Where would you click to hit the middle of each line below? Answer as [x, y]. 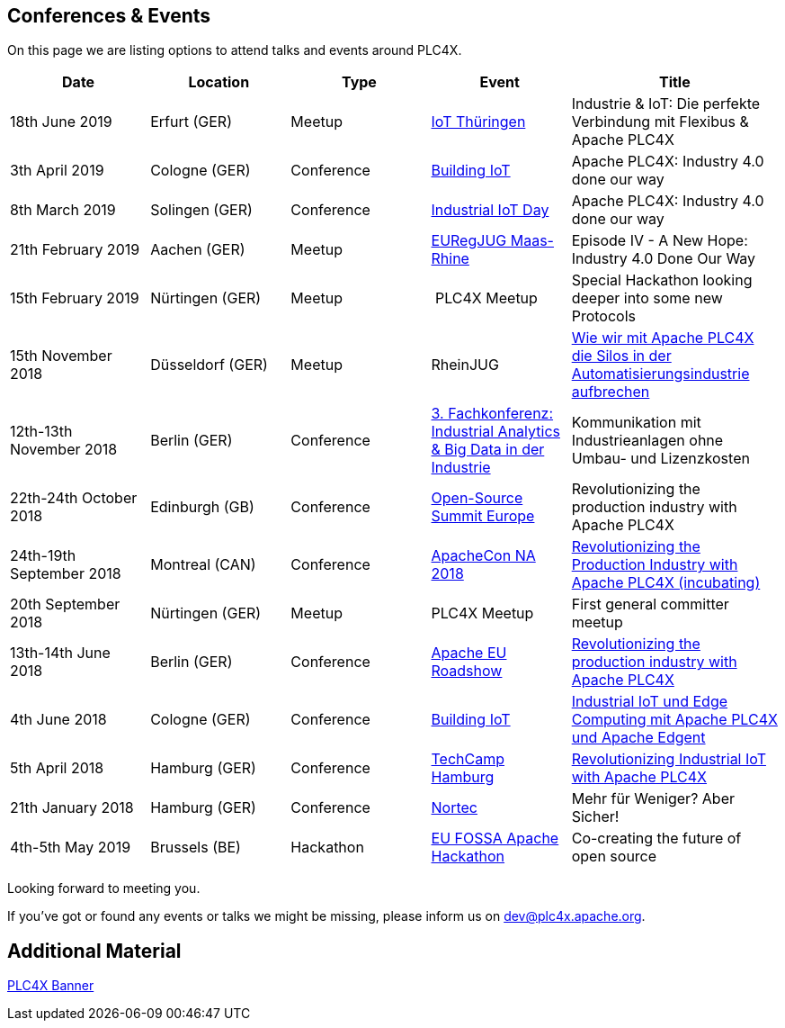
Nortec [454, 808]
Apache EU [469, 653]
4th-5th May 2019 [71, 848]
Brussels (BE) [196, 848]
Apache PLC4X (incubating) [666, 583]
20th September [65, 604]
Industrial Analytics [495, 432]
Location [219, 82]
